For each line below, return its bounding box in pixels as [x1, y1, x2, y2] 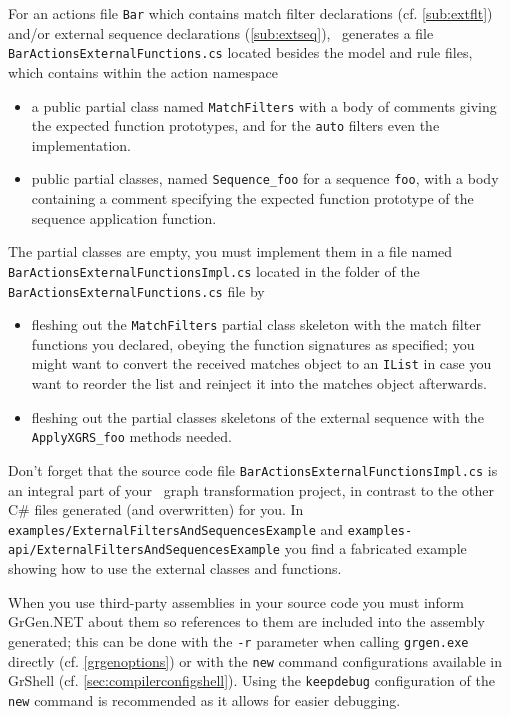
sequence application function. [31, 207, 217, 228]
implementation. [31, 134, 131, 155]
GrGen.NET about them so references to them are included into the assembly [8, 611, 485, 632]
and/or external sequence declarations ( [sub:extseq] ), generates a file [8, 22, 434, 43]
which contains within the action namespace [8, 61, 279, 82]
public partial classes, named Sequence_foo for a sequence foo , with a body [31, 168, 499, 189]
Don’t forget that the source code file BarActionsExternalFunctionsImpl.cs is [8, 459, 498, 480]
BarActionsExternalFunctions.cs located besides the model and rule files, [8, 42, 473, 63]
